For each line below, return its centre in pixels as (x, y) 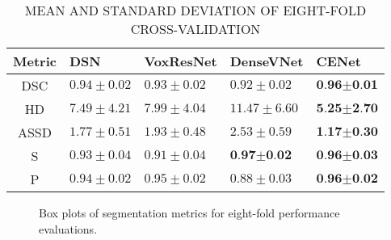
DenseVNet (267, 61)
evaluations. (68, 228)
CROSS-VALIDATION (195, 29)
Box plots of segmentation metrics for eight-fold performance (189, 213)
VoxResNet (181, 61)
